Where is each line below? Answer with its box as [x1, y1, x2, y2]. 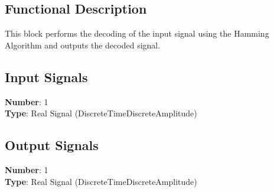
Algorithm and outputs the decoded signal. [5, 38, 161, 51]
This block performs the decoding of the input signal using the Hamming [5, 27, 269, 40]
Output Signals [5, 136, 99, 154]
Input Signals [5, 67, 88, 86]
